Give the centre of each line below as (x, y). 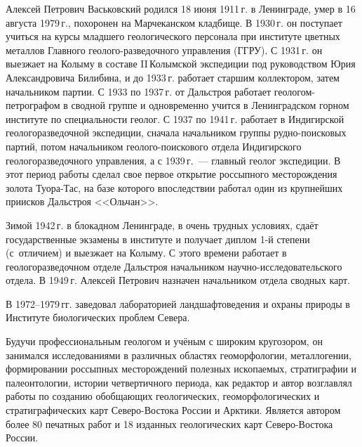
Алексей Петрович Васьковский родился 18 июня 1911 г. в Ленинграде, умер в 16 (181, 8)
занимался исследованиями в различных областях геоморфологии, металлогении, (179, 355)
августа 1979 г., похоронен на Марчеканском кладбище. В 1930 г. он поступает (174, 22)
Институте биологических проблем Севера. (98, 317)
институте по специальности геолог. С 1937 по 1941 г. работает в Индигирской (175, 118)
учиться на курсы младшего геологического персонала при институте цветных (173, 36)
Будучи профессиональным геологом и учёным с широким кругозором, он (164, 341)
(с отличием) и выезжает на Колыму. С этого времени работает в (146, 253)
